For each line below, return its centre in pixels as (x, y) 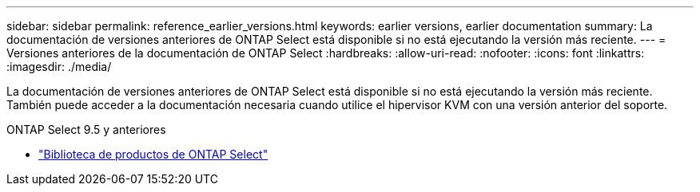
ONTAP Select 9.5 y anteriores (86, 129)
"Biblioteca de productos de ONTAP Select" (153, 154)
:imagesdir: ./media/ (59, 67)
